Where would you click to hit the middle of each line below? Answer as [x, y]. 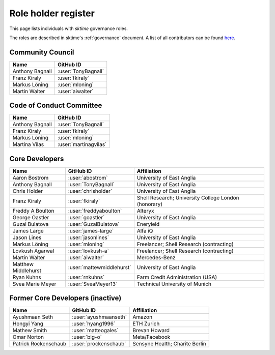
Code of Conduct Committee [56, 106]
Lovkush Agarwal [33, 251]
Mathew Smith [30, 331]
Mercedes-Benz [156, 257]
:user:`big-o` [87, 337]
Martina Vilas [28, 144]
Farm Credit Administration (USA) [177, 277]
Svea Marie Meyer [34, 284]
